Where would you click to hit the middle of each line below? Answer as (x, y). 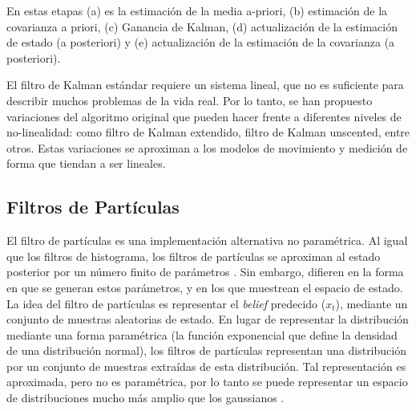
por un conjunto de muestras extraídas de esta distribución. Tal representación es (206, 366)
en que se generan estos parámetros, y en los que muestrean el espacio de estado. (205, 287)
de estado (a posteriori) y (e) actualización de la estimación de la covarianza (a (201, 42)
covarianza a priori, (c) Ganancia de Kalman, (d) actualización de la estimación (202, 26)
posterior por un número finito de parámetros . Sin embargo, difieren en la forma (205, 272)
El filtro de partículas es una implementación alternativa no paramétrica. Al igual (207, 240)
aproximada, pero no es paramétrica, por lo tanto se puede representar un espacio (207, 382)
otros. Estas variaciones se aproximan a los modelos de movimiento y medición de (207, 147)
